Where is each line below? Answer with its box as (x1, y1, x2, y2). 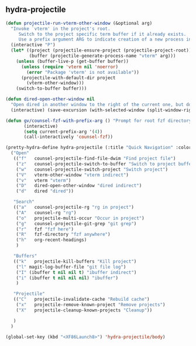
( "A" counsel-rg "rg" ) (16, 209, 77, 216)
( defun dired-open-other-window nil (5, 96, 95, 102)
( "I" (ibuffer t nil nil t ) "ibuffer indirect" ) (16, 269, 137, 275)
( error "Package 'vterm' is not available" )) (26, 69, 140, 75)
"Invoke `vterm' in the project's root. (11, 26, 111, 32)
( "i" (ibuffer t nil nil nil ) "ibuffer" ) (16, 275, 118, 281)
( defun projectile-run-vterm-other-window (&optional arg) (5, 20, 153, 26)
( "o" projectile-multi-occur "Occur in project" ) (16, 215, 145, 221)
